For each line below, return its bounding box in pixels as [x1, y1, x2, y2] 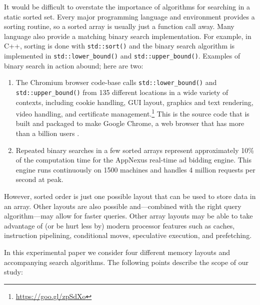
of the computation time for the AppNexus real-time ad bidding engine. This [15, 154, 251, 165]
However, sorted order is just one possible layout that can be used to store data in [4, 191, 256, 201]
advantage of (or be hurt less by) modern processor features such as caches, [4, 220, 235, 230]
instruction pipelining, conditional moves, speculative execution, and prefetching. [4, 230, 252, 240]
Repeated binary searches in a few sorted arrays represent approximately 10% [15, 144, 254, 155]
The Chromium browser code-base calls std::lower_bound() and [15, 77, 217, 87]
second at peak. [15, 174, 63, 184]
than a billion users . [15, 128, 79, 138]
